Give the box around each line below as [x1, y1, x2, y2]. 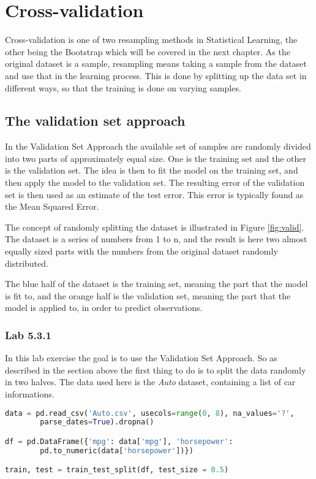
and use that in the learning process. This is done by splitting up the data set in [5, 69, 307, 82]
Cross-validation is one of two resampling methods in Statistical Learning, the [5, 33, 298, 46]
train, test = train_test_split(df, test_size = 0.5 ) [5, 466, 229, 475]
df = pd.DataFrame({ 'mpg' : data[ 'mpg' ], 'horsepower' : [5, 437, 233, 446]
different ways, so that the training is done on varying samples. [5, 81, 241, 94]
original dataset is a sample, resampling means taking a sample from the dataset [5, 57, 307, 70]
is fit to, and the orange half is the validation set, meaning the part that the [5, 289, 291, 302]
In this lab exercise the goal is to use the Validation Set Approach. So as [5, 351, 277, 364]
